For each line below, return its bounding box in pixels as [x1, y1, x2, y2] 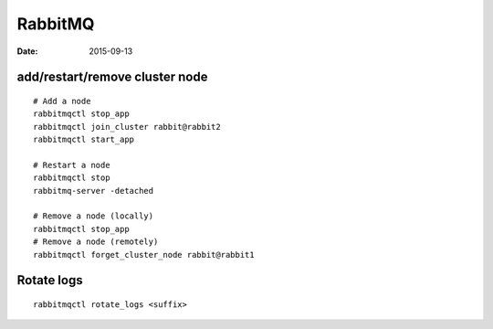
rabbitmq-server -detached [33, 186, 154, 196]
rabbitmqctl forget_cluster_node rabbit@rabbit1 [33, 249, 255, 260]
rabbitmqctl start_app [33, 134, 135, 145]
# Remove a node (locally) [33, 211, 154, 221]
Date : [16, 46, 38, 57]
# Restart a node [33, 160, 110, 170]
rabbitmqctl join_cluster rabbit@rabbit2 [33, 122, 221, 132]
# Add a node [33, 96, 91, 106]
